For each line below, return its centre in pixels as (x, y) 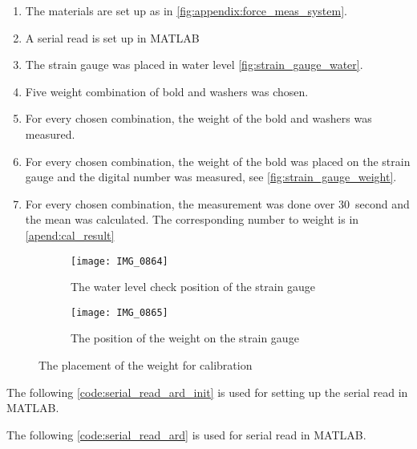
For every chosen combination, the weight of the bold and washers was (198, 118)
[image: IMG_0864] (119, 261)
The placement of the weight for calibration (146, 365)
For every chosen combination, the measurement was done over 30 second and (217, 203)
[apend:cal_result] (70, 235)
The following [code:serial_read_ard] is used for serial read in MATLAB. (186, 434)
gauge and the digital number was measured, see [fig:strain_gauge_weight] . (211, 177)
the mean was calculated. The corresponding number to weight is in (192, 219)
